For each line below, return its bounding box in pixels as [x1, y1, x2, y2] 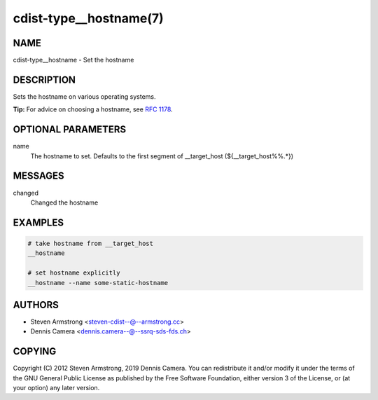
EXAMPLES [13, 216, 64, 228]
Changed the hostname [30, 198, 99, 207]
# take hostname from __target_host [27, 239, 154, 247]
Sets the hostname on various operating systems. [13, 92, 157, 101]
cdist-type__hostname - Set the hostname [13, 56, 134, 64]
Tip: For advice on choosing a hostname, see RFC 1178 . [13, 105, 173, 113]
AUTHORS [13, 298, 59, 311]
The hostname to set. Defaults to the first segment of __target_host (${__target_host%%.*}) [30, 151, 294, 160]
